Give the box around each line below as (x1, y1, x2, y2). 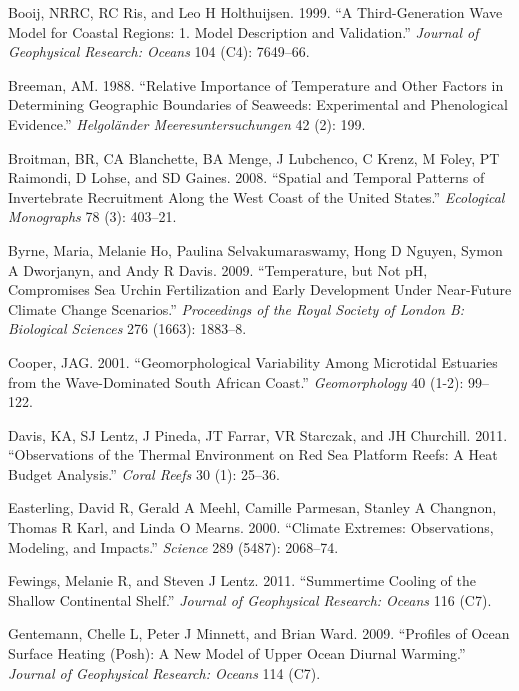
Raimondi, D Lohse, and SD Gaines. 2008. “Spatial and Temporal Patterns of (8, 167, 485, 188)
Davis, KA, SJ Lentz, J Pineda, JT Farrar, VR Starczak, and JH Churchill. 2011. (8, 424, 508, 445)
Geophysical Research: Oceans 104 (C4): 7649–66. (8, 41, 310, 62)
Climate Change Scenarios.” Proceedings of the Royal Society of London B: (8, 298, 465, 319)
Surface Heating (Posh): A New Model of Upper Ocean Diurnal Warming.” (8, 643, 466, 664)
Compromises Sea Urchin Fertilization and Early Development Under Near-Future (8, 279, 512, 300)
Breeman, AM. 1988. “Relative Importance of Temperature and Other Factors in (8, 74, 504, 95)
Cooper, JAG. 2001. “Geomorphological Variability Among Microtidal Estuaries (8, 351, 498, 372)
